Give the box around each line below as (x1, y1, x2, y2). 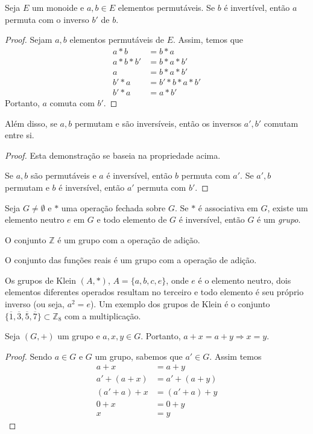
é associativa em (198, 201, 258, 214)
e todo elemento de (96, 213, 167, 226)
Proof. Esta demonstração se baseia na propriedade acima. (5, 148, 221, 161)
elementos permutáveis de (69, 33, 164, 46)
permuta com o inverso (5, 13, 89, 25)
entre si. (5, 129, 34, 141)
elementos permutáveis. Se (118, 1, 215, 13)
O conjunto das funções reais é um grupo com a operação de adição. (5, 254, 257, 266)
